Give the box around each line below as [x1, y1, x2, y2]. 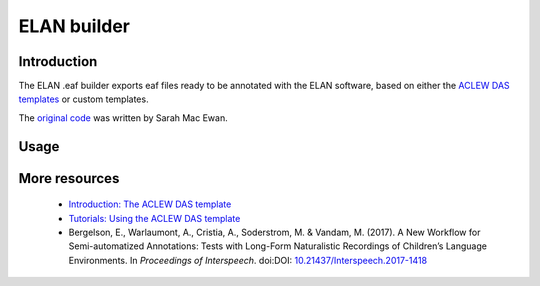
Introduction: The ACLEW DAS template [68, 198, 232, 210]
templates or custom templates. [18, 93, 149, 105]
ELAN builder [18, 15, 130, 37]
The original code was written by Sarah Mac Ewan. [18, 111, 229, 124]
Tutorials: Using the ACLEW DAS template [68, 212, 241, 224]
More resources [18, 170, 120, 187]
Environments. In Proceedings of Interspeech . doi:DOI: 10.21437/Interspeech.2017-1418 [68, 254, 428, 266]
